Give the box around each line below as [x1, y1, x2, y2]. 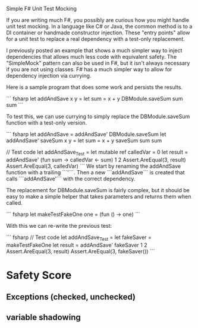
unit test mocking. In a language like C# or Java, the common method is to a [6, 23, 193, 30]
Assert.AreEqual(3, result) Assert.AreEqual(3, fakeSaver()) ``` [6, 247, 155, 254]
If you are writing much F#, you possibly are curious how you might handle [6, 17, 189, 23]
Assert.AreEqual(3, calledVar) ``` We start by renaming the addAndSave [6, 163, 181, 170]
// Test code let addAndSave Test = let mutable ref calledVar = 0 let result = [6, 148, 188, 157]
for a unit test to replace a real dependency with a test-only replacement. [6, 36, 186, 42]
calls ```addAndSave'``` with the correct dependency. [6, 175, 136, 182]
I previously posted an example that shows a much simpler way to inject [6, 47, 183, 54]
